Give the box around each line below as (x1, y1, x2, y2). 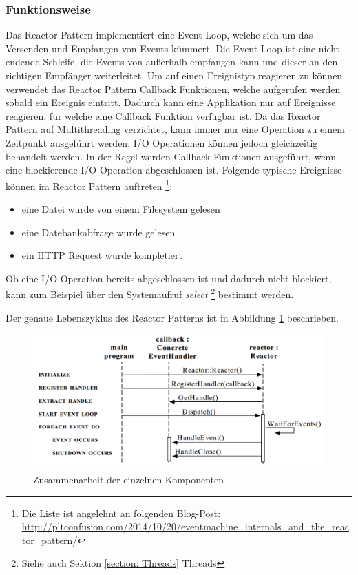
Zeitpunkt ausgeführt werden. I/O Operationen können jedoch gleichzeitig (6, 135, 318, 149)
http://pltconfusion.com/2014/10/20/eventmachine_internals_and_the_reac (21, 519, 349, 534)
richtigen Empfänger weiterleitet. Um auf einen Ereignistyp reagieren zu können (6, 68, 343, 82)
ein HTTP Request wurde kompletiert (21, 248, 182, 262)
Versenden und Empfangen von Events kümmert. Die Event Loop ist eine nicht (6, 41, 340, 55)
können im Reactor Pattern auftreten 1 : (6, 176, 173, 193)
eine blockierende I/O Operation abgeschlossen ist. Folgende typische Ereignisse (6, 163, 342, 177)
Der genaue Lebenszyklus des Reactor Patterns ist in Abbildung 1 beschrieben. (6, 310, 339, 324)
